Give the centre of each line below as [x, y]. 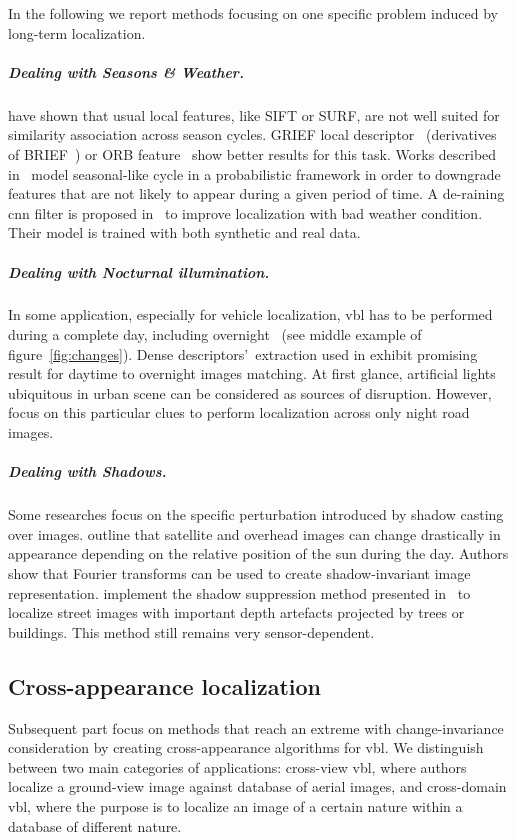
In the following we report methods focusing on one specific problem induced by [253, 13]
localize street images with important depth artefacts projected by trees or [236, 612]
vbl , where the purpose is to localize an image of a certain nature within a [235, 805]
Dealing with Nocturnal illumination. [139, 271]
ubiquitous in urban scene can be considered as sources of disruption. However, [250, 392]
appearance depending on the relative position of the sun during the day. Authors [258, 553]
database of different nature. [95, 825]
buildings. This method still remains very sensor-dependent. [191, 631]
